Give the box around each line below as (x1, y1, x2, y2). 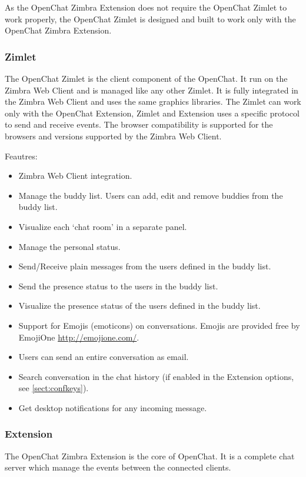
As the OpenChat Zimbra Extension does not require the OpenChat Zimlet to (5, 1, 287, 13)
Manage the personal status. (18, 240, 121, 252)
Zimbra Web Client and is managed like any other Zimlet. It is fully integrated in (5, 84, 298, 96)
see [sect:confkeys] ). (18, 382, 89, 394)
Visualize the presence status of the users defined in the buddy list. (18, 299, 261, 312)
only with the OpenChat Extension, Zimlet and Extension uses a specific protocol (5, 106, 300, 119)
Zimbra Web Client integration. (18, 169, 132, 182)
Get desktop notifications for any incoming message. (18, 401, 207, 413)
